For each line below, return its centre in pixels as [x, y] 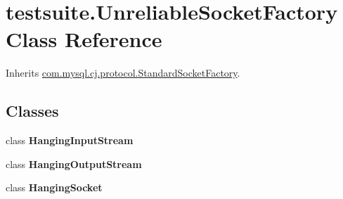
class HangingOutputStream [74, 163]
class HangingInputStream [70, 140]
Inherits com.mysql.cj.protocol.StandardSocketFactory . [123, 73]
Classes [32, 111]
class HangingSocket [54, 187]
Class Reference [84, 39]
